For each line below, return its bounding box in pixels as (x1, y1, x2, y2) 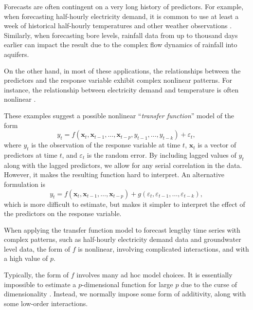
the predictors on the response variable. (4, 208, 122, 219)
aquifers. (4, 49, 29, 59)
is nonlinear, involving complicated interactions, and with (78, 243, 249, 254)
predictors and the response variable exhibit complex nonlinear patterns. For (4, 75, 233, 85)
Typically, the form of (4, 270, 69, 280)
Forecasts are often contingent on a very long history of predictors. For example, (4, 1, 244, 11)
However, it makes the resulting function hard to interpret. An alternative (4, 169, 225, 180)
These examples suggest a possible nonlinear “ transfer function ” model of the (4, 110, 235, 120)
